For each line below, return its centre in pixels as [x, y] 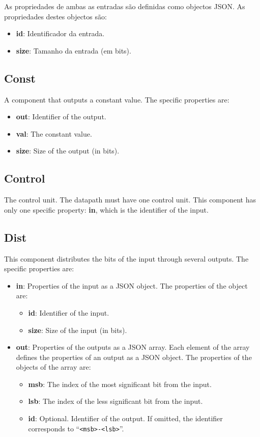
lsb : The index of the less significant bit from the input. [115, 401]
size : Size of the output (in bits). [68, 151]
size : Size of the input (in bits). [78, 330]
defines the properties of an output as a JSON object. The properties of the [134, 357]
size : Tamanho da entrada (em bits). [74, 50]
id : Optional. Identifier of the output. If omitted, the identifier [125, 418]
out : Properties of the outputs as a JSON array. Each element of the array [133, 347]
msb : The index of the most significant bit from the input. [120, 384]
